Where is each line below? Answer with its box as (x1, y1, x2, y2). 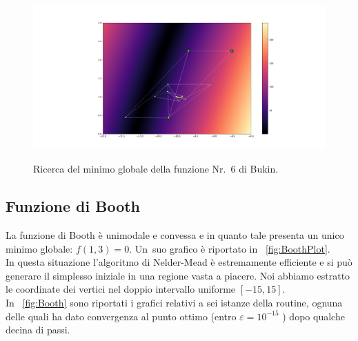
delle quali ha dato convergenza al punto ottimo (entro (6, 309, 237, 323)
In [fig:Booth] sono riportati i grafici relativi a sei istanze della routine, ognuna (6, 295, 343, 310)
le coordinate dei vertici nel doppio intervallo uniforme (6, 282, 236, 296)
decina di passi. (6, 322, 70, 337)
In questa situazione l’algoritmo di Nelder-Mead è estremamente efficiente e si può (6, 255, 352, 269)
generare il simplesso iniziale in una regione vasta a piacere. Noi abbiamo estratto (6, 268, 350, 282)
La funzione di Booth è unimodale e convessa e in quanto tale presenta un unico (6, 228, 344, 242)
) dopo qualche (282, 309, 345, 323)
